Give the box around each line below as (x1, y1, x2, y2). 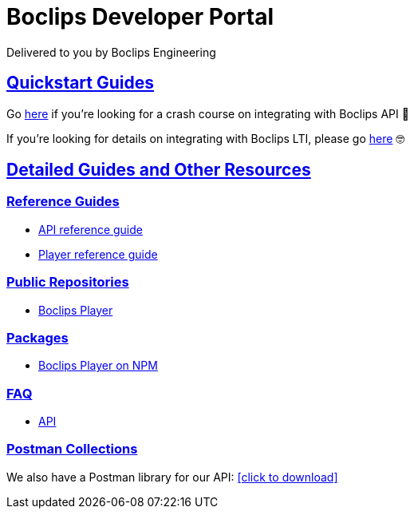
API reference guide (38, 222, 143, 236)
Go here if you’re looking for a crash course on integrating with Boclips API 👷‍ (6, 106, 409, 121)
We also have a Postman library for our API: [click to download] (6, 469, 338, 484)
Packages (6, 329, 69, 346)
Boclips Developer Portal (6, 3, 274, 30)
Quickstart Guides (6, 73, 155, 93)
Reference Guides (6, 193, 120, 210)
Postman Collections (6, 441, 138, 458)
